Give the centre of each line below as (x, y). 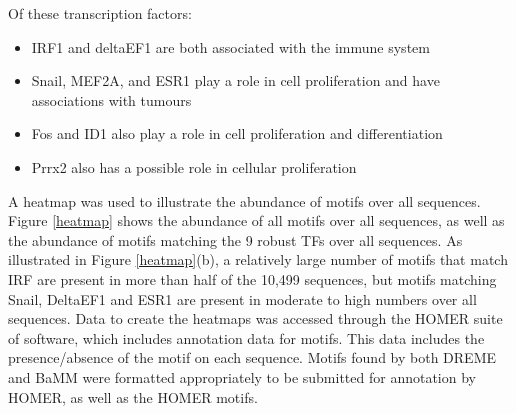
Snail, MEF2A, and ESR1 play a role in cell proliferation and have (235, 80)
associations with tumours (111, 99)
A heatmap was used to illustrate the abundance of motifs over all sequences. (244, 200)
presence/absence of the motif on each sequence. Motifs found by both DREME (252, 357)
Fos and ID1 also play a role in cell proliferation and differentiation (237, 133)
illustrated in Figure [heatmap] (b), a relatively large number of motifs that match (258, 259)
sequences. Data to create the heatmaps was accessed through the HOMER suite (255, 318)
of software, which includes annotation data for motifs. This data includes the (246, 337)
